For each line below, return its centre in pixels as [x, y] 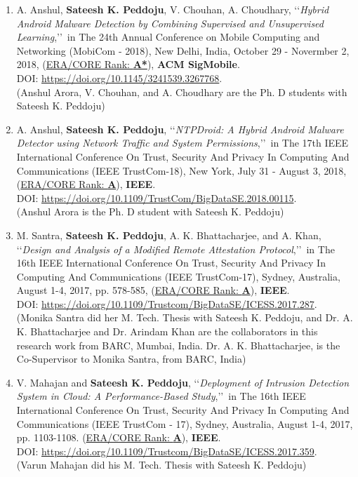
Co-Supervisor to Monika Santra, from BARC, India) [131, 359]
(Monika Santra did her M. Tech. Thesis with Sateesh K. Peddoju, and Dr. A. [185, 317]
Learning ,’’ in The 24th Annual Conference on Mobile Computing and [168, 37]
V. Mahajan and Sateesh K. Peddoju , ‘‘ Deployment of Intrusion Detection [183, 382]
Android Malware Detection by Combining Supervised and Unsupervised [170, 23]
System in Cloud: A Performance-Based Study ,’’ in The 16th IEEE [161, 396]
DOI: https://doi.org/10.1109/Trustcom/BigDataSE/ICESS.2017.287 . [167, 303]
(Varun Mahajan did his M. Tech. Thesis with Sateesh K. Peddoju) [161, 465]
